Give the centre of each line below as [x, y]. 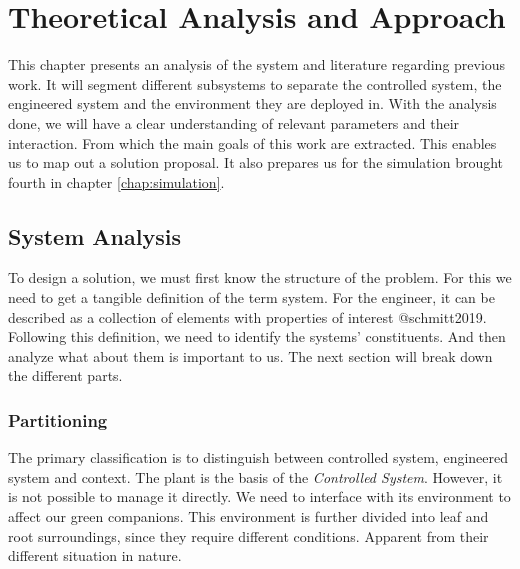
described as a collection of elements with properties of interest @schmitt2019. [247, 316]
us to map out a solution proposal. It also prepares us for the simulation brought [256, 162]
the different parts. [65, 375]
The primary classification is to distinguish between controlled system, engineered [258, 457]
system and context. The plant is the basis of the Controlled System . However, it [255, 476]
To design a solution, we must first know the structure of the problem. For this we [260, 277]
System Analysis [94, 235]
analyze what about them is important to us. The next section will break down [250, 355]
